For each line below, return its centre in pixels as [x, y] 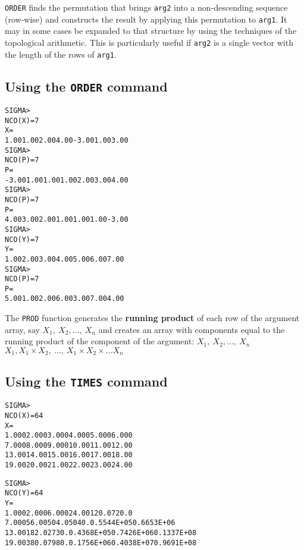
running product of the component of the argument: [100, 341]
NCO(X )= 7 [22, 120]
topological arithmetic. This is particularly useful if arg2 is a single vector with [149, 42]
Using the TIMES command [86, 381]
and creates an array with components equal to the [192, 329]
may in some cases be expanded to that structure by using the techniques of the [151, 31]
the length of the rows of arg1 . [61, 54]
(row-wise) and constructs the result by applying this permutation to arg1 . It [146, 19]
